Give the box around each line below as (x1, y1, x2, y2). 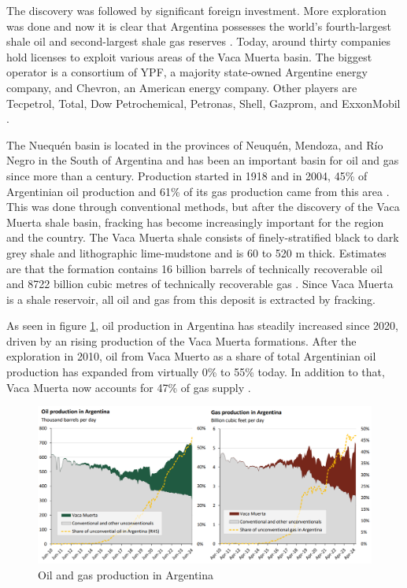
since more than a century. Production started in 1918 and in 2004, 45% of (6, 167, 368, 183)
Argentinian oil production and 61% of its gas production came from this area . (6, 183, 390, 199)
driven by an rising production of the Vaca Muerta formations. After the (6, 332, 357, 349)
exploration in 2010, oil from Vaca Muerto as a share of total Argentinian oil (6, 348, 376, 364)
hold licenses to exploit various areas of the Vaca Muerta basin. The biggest (6, 48, 372, 65)
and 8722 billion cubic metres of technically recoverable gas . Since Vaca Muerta (6, 276, 394, 292)
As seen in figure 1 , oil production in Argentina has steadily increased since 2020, (6, 317, 399, 334)
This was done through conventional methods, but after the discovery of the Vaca (6, 198, 400, 215)
